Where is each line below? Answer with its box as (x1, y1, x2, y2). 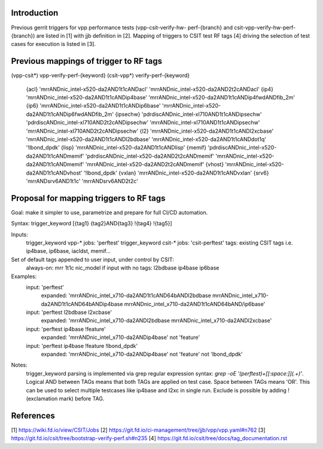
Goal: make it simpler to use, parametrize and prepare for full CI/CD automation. (11, 209, 208, 216)
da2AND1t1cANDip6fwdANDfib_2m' (26, 111, 114, 118)
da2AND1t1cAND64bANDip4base (41, 300, 123, 307)
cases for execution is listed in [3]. (11, 41, 96, 48)
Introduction (11, 8, 59, 18)
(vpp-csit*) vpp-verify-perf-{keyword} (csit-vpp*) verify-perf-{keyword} (11, 72, 190, 79)
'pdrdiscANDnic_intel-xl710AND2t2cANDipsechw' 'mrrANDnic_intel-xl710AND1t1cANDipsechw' (26, 119, 260, 126)
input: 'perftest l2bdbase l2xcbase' (26, 309, 112, 316)
